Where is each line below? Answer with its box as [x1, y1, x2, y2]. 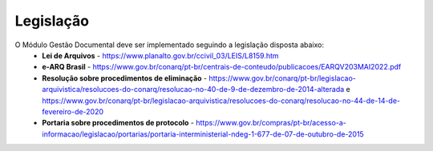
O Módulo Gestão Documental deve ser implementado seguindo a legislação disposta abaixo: [14, 40, 325, 50]
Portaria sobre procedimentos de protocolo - [42, 118, 195, 128]
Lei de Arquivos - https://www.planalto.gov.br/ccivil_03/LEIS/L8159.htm [42, 50, 280, 60]
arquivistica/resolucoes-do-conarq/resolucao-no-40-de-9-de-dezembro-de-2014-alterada [42, 85, 345, 94]
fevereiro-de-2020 [42, 106, 104, 116]
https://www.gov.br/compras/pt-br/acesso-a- [196, 118, 346, 128]
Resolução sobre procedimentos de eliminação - [42, 73, 208, 83]
